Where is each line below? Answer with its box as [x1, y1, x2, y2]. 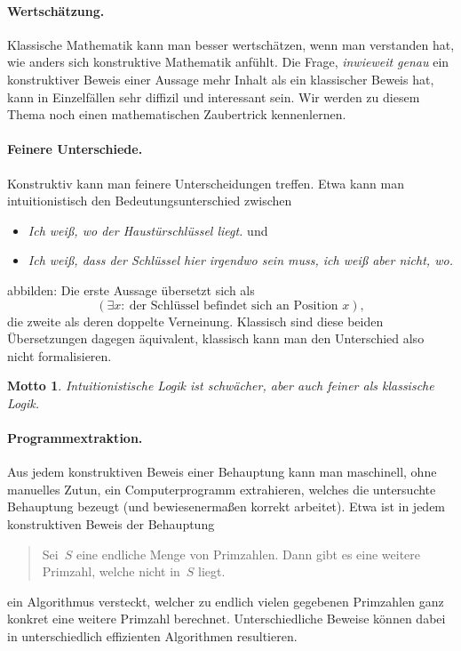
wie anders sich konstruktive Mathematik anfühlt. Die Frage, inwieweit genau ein [7, 52, 449, 71]
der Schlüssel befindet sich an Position [129, 299, 338, 312]
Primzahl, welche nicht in [42, 562, 180, 581]
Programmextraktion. [7, 429, 143, 447]
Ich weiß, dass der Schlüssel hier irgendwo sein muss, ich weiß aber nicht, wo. [28, 251, 453, 269]
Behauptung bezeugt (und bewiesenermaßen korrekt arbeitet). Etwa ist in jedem [7, 497, 446, 516]
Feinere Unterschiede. [7, 140, 143, 158]
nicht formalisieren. [7, 346, 112, 365]
